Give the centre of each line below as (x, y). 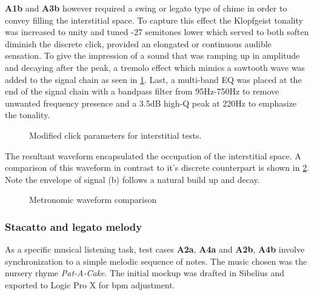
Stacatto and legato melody (74, 226)
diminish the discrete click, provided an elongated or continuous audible (138, 43)
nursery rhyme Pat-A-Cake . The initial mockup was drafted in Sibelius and (145, 273)
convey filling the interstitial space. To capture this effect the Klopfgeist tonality (154, 20)
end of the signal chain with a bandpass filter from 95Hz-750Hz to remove (142, 91)
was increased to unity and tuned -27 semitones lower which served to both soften (157, 32)
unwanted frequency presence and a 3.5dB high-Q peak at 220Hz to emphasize (151, 103)
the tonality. (28, 115)
